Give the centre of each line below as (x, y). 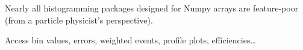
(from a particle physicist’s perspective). (79, 20)
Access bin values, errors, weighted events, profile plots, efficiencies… (130, 40)
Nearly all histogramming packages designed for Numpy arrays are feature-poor (152, 8)
